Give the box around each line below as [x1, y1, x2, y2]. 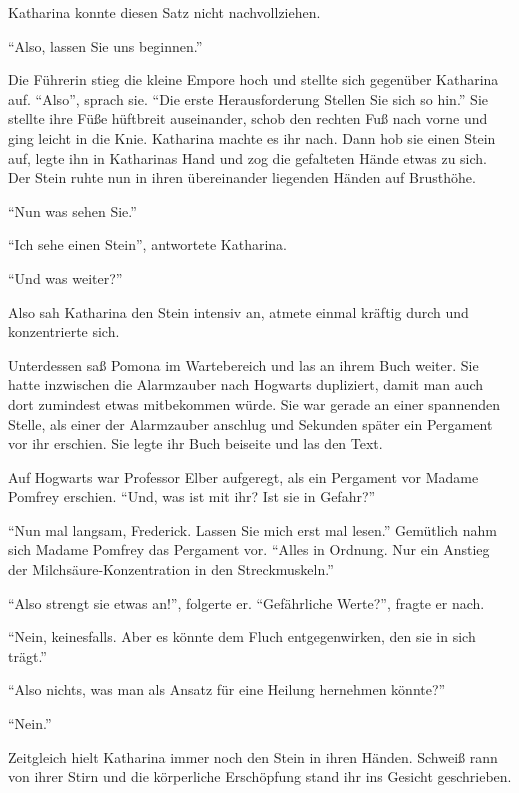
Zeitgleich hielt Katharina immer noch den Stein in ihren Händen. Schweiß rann [8, 746, 498, 767]
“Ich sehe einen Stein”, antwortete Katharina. [8, 234, 287, 255]
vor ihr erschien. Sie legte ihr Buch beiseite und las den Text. [8, 433, 383, 454]
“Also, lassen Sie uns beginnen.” [8, 35, 203, 56]
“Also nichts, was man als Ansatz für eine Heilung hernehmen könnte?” [8, 679, 446, 700]
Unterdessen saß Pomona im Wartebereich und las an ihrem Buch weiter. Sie [8, 354, 479, 375]
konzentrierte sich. [8, 321, 120, 342]
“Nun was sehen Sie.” [8, 200, 137, 221]
